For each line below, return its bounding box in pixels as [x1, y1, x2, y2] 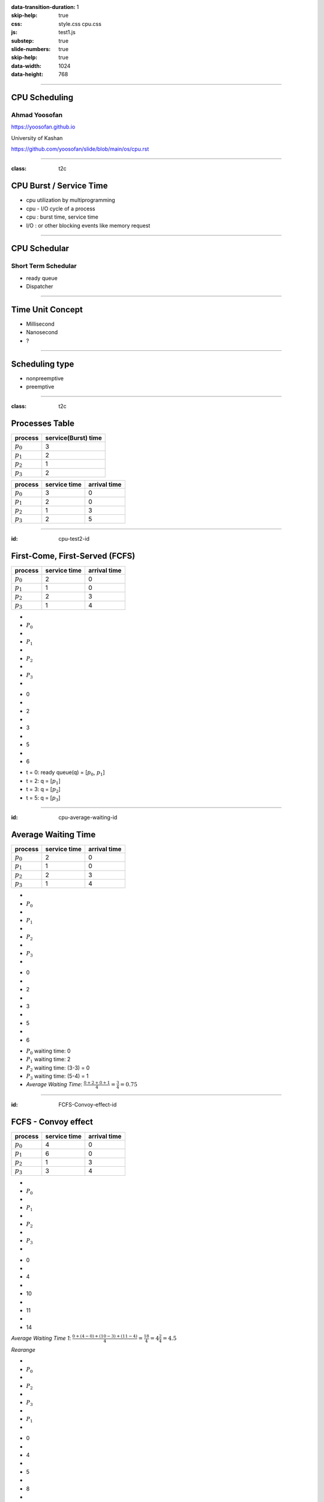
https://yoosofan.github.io [11, 123, 76, 130]
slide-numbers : [11, 45, 51, 52]
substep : [11, 37, 34, 44]
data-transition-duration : [11, 4, 76, 10]
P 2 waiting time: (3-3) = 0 [26, 1064, 90, 1072]
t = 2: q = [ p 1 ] [26, 777, 61, 786]
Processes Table [11, 418, 75, 429]
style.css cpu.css [58, 20, 102, 27]
